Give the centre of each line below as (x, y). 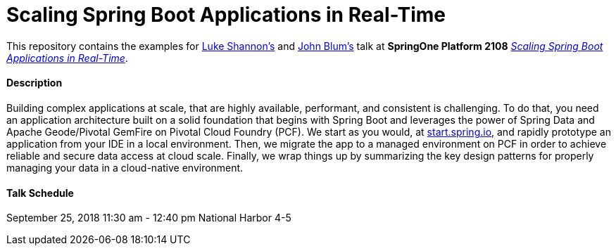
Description (34, 83)
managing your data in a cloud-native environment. (125, 167)
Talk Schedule (40, 193)
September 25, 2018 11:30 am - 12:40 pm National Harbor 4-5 (149, 218)
